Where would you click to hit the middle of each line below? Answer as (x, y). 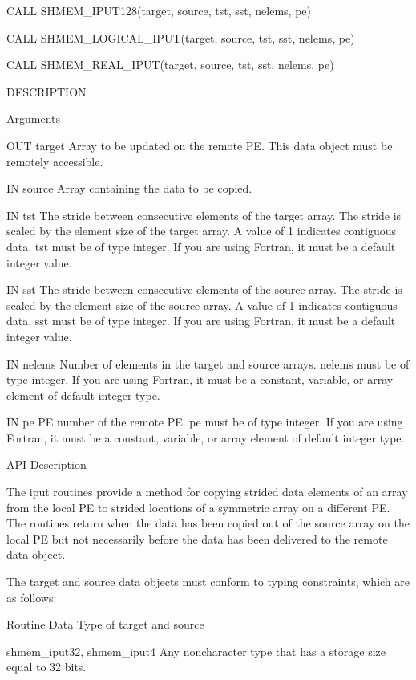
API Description (46, 464)
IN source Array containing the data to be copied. (129, 188)
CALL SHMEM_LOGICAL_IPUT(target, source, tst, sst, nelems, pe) (181, 37)
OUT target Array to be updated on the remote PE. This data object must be (200, 145)
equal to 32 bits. (46, 667)
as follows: (32, 597)
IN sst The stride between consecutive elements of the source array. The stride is (204, 289)
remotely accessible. (55, 161)
